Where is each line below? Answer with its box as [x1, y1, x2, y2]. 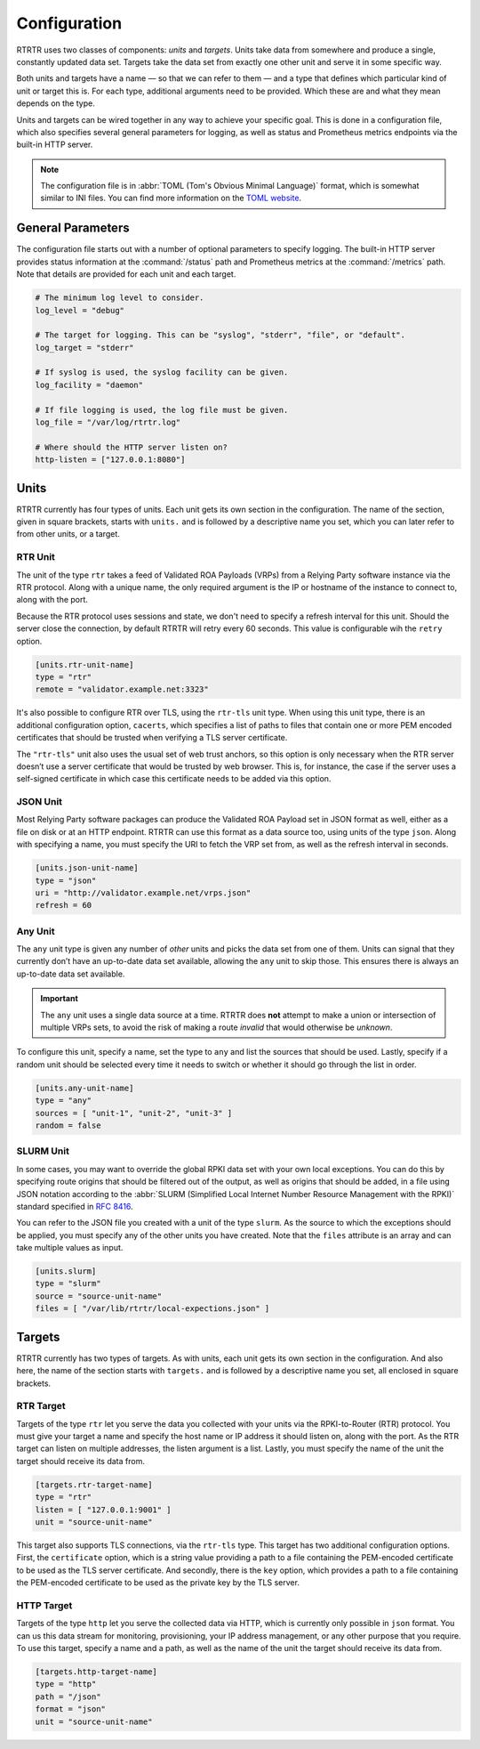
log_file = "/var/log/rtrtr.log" [35, 417, 181, 427]
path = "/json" [35, 1691, 101, 1702]
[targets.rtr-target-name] [35, 1479, 153, 1490]
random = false [35, 1120, 101, 1130]
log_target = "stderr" [35, 343, 134, 352]
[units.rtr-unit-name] [35, 660, 134, 669]
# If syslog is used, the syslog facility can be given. [35, 368, 289, 377]
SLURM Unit [16, 1145, 70, 1157]
